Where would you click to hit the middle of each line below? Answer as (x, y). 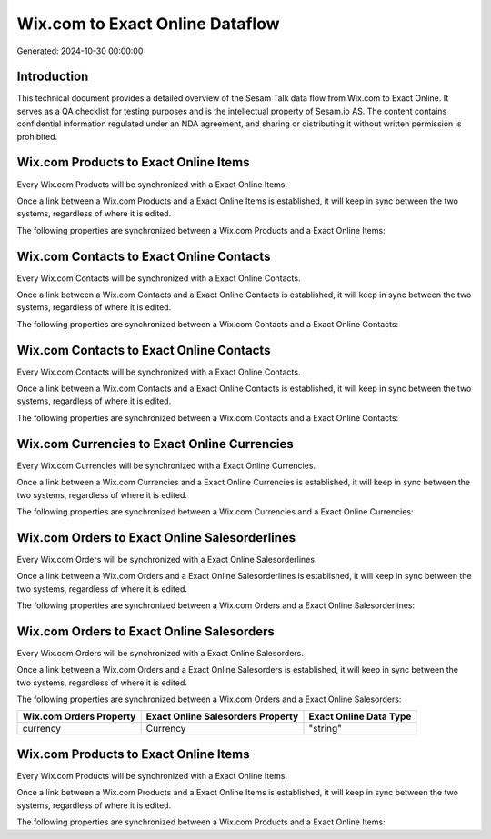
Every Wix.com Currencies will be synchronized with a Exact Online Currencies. (166, 465)
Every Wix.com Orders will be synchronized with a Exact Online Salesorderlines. (167, 559)
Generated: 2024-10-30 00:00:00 (80, 51)
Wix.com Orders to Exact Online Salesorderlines (156, 538)
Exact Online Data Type (360, 716)
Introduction (53, 77)
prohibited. (37, 136)
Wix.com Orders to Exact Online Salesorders (145, 631)
